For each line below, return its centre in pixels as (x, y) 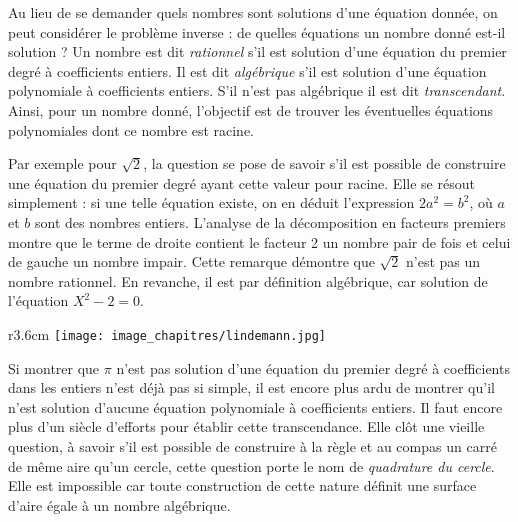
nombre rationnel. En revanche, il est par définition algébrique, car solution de (248, 280)
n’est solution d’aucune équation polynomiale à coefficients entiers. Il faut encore (255, 406)
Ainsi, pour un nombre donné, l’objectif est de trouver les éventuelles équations (251, 109)
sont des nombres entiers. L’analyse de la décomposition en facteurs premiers (270, 221)
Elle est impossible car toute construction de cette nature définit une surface (242, 485)
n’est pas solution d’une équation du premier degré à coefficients (313, 367)
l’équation (38, 300)
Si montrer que (54, 367)
